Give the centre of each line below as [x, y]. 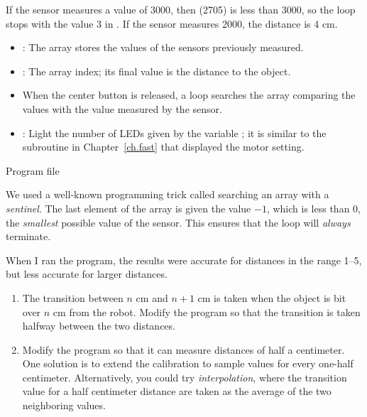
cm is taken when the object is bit [272, 297]
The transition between [73, 297]
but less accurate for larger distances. [87, 274]
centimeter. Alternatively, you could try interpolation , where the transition [185, 377]
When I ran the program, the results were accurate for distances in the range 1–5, [184, 260]
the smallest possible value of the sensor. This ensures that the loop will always [178, 222]
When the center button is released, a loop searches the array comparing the [189, 95]
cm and [152, 297]
